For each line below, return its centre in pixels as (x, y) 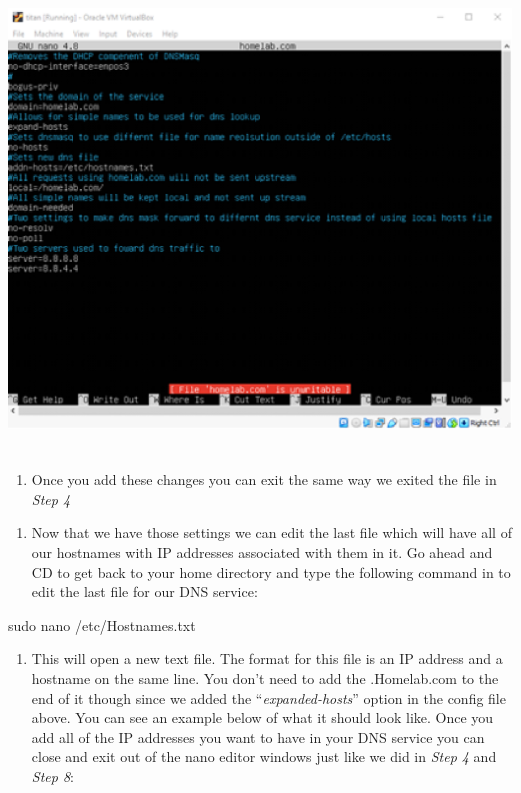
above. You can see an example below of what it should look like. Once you (262, 717)
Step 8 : (52, 775)
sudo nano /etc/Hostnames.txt (102, 624)
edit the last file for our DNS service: (144, 591)
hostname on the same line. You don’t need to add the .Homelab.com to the (265, 677)
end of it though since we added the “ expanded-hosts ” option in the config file (268, 697)
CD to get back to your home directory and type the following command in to (271, 571)
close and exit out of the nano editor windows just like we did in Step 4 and (264, 756)
